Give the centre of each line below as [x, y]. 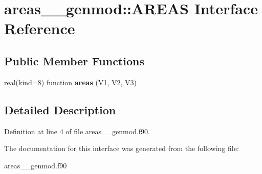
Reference [40, 28]
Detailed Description [60, 109]
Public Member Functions [74, 60]
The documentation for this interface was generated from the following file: [122, 148]
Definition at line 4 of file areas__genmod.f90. [77, 131]
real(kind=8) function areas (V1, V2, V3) [70, 82]
